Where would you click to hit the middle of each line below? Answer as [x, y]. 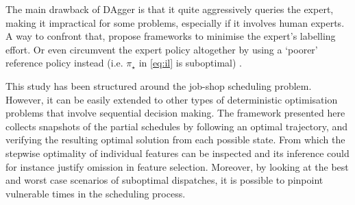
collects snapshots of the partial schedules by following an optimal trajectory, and [177, 126]
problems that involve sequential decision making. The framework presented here [175, 113]
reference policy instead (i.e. [64, 63]
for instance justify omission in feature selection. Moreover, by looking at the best [177, 166]
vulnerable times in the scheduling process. [96, 193]
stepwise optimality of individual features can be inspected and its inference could [177, 153]
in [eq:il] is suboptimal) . [190, 63]
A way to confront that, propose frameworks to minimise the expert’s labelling [171, 36]
